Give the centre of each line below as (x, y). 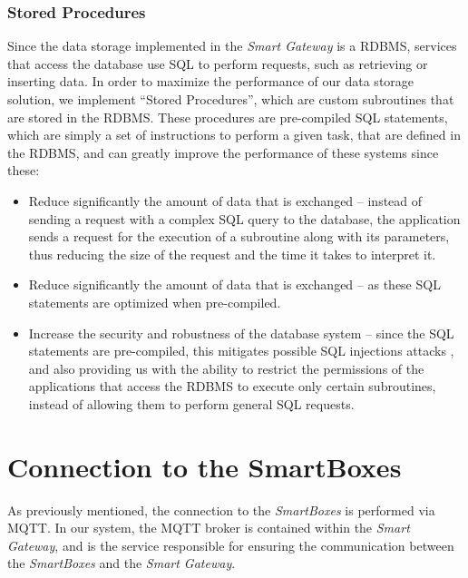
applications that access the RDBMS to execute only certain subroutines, (232, 386)
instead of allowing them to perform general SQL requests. (191, 403)
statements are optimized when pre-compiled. (155, 302)
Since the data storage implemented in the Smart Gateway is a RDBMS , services (232, 46)
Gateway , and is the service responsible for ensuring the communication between (231, 545)
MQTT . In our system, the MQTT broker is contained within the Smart (209, 528)
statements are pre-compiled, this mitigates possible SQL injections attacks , (241, 351)
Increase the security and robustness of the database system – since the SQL (241, 333)
